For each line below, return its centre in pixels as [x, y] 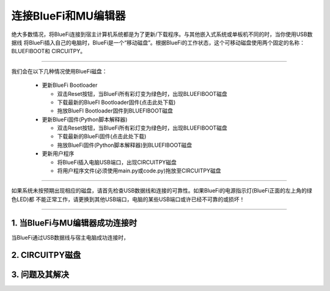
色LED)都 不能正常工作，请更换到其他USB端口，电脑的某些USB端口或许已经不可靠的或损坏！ [128, 199]
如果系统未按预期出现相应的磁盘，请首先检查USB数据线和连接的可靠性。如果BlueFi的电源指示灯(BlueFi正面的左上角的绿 [162, 191]
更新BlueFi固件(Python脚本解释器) [85, 119]
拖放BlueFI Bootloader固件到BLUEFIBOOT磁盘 [115, 111]
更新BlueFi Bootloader [70, 85]
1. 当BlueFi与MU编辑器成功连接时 [74, 223]
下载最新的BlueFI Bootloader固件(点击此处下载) [116, 102]
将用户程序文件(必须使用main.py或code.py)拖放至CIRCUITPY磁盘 [139, 171]
